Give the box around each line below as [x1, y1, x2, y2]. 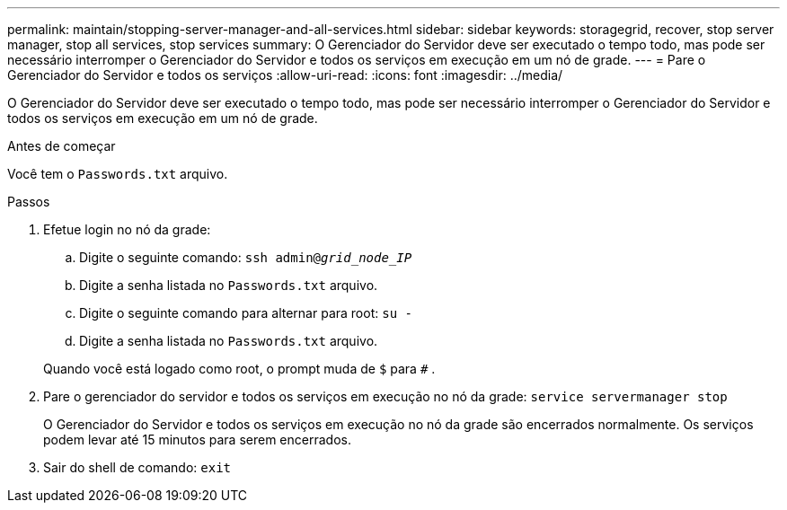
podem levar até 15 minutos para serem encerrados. [43, 432, 351, 447]
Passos [7, 194, 50, 209]
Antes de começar [7, 138, 116, 154]
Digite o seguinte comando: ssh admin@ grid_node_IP [79, 250, 412, 265]
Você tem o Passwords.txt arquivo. [7, 166, 228, 181]
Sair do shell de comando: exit [43, 460, 232, 475]
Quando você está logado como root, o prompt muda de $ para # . [43, 361, 436, 376]
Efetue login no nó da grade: [43, 222, 211, 237]
